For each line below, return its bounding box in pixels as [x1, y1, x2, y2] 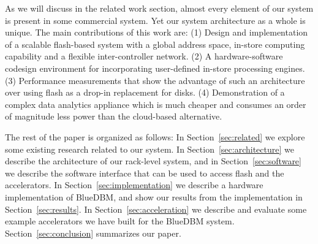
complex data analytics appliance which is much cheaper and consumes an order [5, 97, 306, 110]
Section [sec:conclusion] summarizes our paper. [5, 226, 181, 239]
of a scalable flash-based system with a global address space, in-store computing [5, 37, 305, 50]
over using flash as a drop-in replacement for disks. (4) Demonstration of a [5, 86, 285, 99]
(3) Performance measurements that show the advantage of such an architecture [5, 74, 305, 86]
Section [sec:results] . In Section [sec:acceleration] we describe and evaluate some [5, 202, 307, 215]
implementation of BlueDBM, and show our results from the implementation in [5, 190, 303, 203]
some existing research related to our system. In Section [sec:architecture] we [5, 142, 294, 155]
